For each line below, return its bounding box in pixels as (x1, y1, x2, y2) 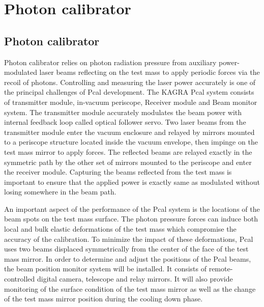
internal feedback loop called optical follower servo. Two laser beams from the (4, 117, 246, 127)
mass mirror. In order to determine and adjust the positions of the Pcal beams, (4, 253, 251, 264)
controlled (4, 273, 35, 284)
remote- (209, 263, 233, 274)
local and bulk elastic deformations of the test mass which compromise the (4, 224, 237, 234)
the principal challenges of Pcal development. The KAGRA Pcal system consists (4, 87, 254, 97)
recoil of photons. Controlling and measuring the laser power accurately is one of (4, 76, 256, 87)
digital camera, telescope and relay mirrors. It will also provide (37, 273, 233, 284)
